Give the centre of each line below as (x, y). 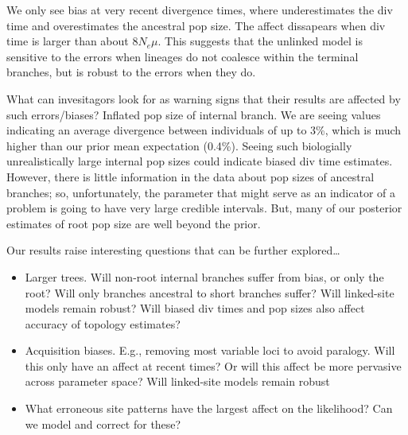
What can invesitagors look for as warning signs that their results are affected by (204, 98)
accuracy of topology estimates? (103, 323)
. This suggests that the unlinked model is (260, 41)
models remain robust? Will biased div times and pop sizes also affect (195, 308)
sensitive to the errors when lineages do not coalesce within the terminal (183, 56)
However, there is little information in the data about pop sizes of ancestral (190, 176)
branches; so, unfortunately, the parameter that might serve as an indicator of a (201, 192)
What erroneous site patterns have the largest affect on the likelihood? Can (209, 408)
